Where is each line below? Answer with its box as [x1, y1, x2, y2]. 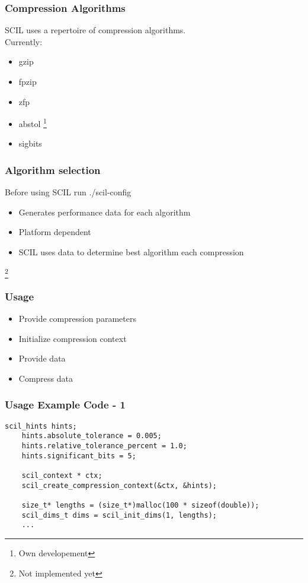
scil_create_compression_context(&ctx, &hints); [21, 481, 217, 490]
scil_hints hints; [5, 422, 77, 430]
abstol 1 [18, 116, 47, 129]
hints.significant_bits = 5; [21, 451, 136, 460]
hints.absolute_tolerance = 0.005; [21, 432, 162, 441]
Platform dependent [18, 226, 91, 238]
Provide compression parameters [18, 312, 136, 325]
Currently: [5, 35, 43, 47]
